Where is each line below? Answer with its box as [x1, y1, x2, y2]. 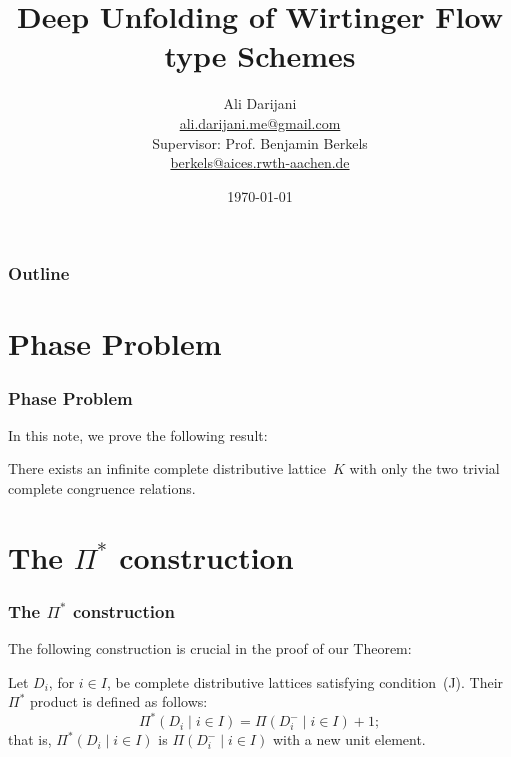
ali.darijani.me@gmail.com [179, 112, 341, 133]
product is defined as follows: [29, 691, 208, 712]
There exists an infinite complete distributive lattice [8, 458, 327, 479]
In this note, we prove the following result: [8, 424, 268, 445]
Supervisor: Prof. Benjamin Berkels [152, 132, 368, 153]
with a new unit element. [272, 729, 426, 750]
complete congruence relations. [8, 477, 196, 498]
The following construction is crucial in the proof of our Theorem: [8, 638, 412, 659]
